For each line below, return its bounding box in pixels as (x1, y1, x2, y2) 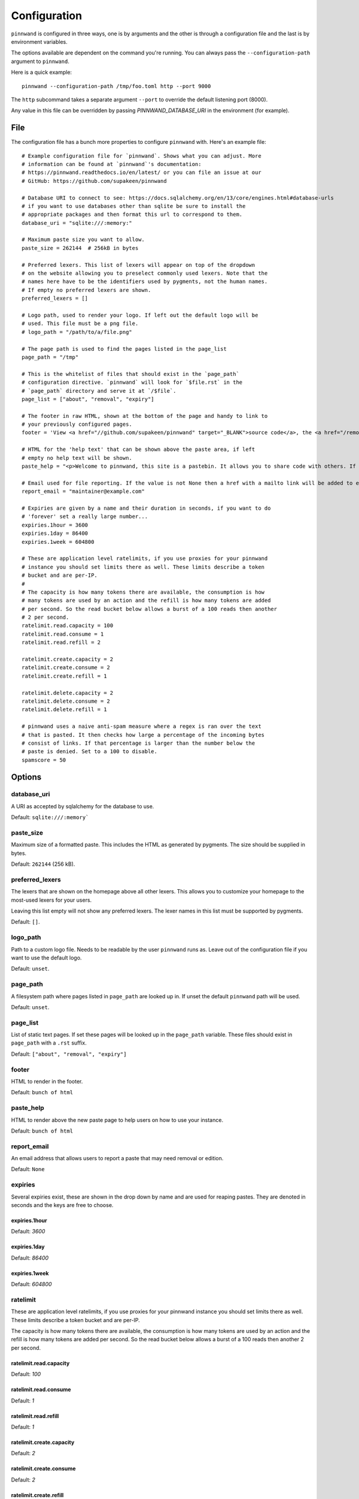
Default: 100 (11, 1371, 41, 1378)
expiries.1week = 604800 (22, 538, 95, 545)
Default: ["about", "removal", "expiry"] (11, 1050, 127, 1058)
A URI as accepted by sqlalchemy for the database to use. (11, 802, 154, 809)
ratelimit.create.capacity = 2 (22, 656, 114, 663)
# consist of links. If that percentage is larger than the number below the (22, 739, 255, 747)
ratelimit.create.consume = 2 (22, 664, 111, 671)
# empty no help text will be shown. (22, 454, 133, 461)
